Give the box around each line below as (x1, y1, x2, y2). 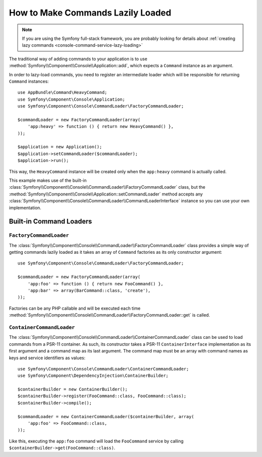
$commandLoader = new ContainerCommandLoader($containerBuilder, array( (17, 414, 194, 419)
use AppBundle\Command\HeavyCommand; (17, 90, 108, 95)
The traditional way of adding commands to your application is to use (9, 56, 147, 62)
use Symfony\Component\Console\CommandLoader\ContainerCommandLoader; (17, 366, 189, 371)
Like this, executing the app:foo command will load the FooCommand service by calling (9, 438, 184, 444)
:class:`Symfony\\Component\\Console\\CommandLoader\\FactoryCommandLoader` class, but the (9, 184, 206, 190)
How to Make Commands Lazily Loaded (9, 7, 172, 18)
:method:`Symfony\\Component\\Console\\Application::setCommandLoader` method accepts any (9, 191, 203, 197)
